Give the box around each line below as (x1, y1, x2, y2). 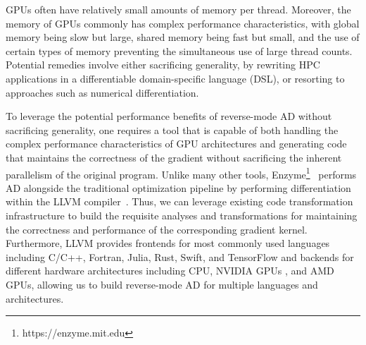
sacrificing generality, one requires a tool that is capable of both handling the (6, 122, 339, 137)
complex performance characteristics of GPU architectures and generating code (6, 136, 347, 151)
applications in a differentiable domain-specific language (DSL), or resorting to (6, 71, 345, 85)
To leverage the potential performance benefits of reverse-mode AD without (6, 109, 332, 123)
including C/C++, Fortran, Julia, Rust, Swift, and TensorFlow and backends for (6, 249, 354, 264)
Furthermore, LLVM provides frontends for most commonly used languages (6, 236, 330, 250)
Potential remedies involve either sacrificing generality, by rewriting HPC (6, 57, 320, 72)
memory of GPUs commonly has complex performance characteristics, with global (6, 16, 360, 30)
